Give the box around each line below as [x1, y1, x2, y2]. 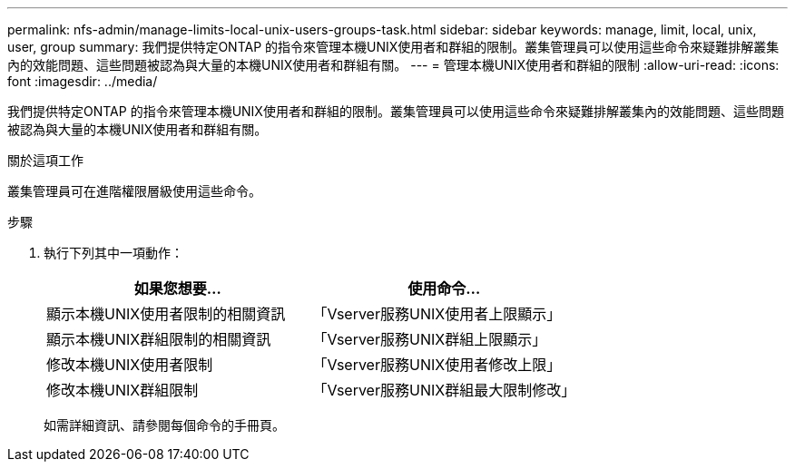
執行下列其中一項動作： [44, 245, 183, 260]
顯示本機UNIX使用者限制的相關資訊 [46, 305, 286, 323]
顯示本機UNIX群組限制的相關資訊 [46, 330, 271, 348]
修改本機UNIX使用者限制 [46, 356, 213, 374]
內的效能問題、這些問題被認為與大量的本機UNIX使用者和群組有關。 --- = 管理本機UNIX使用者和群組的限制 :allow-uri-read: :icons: [7, 57, 780, 73]
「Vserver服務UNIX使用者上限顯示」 [312, 305, 562, 323]
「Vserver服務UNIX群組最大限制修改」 [312, 381, 576, 399]
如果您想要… [133, 279, 221, 298]
